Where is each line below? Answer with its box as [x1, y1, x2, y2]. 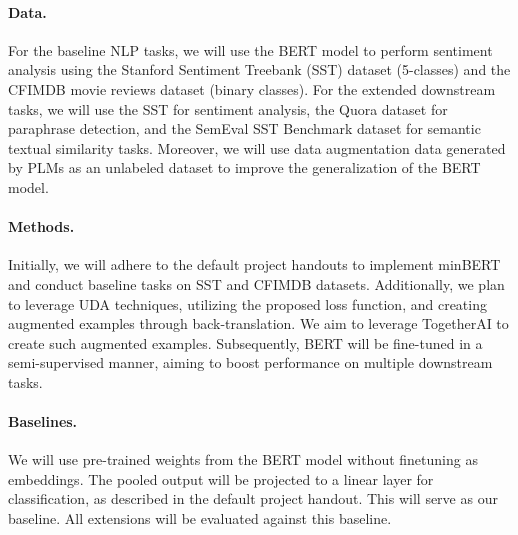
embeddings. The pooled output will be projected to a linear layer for [8, 468, 434, 489]
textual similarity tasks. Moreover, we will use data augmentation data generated [8, 137, 506, 158]
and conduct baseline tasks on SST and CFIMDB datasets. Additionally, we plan [8, 273, 505, 294]
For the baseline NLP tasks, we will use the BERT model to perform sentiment [8, 39, 493, 60]
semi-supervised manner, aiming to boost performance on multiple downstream [8, 352, 493, 373]
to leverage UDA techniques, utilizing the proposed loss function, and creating [8, 293, 487, 314]
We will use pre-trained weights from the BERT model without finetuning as [8, 449, 478, 470]
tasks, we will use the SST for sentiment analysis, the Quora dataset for [8, 98, 448, 119]
